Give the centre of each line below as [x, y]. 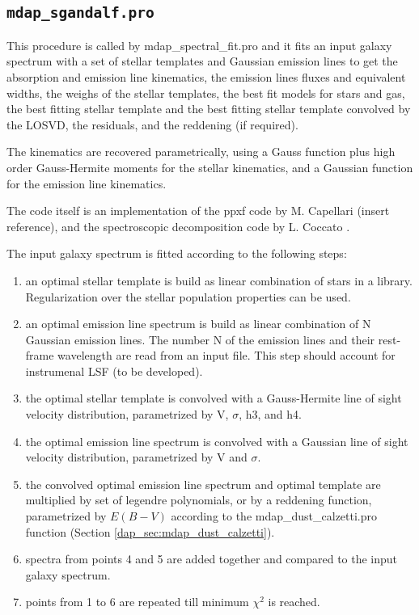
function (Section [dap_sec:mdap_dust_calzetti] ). [150, 531]
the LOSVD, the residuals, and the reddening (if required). [152, 124]
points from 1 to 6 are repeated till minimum [137, 602]
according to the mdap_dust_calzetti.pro [274, 516]
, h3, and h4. [270, 414]
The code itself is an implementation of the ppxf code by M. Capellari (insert [198, 211]
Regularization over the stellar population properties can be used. [188, 296]
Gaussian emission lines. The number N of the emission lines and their [200, 339]
